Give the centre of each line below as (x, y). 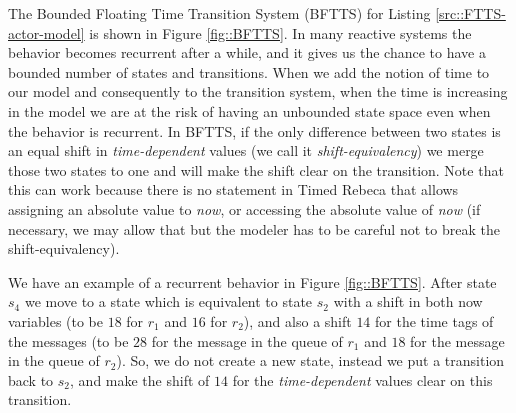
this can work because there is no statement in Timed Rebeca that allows (233, 189)
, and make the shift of (140, 379)
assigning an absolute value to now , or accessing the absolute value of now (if (244, 208)
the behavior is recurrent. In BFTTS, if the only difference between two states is (254, 130)
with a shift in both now (408, 301)
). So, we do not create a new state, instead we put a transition (310, 360)
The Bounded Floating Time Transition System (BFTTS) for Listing (219, 13)
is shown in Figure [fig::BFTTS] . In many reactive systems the (280, 32)
